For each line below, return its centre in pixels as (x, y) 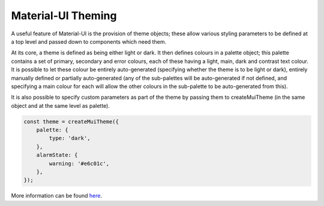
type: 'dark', (70, 138)
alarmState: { (57, 155)
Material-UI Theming (64, 16)
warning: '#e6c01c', (79, 163)
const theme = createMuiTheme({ (71, 122)
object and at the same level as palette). (61, 105)
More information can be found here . (56, 196)
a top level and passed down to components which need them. (89, 41)
